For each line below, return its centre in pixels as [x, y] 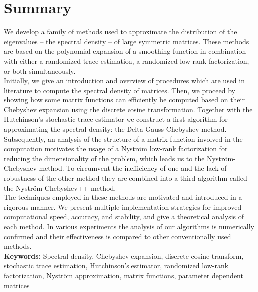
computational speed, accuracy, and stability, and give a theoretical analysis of [124, 217]
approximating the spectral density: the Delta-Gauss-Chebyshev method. [115, 129]
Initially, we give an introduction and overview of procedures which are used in [124, 80]
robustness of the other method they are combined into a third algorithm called [126, 178]
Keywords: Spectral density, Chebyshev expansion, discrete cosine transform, [124, 255]
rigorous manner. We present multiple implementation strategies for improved [123, 207]
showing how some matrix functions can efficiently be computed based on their [124, 100]
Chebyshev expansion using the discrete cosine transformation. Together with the [128, 109]
